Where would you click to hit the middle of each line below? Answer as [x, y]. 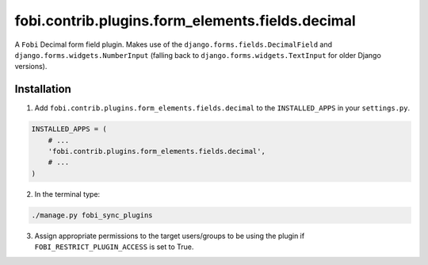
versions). [31, 67]
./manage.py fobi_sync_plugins [92, 215]
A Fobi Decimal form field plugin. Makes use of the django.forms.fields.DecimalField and [174, 44]
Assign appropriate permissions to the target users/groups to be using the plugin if [170, 236]
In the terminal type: [67, 194]
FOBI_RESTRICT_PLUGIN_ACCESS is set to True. [114, 247]
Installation [43, 89]
